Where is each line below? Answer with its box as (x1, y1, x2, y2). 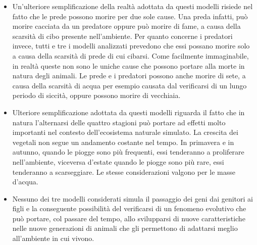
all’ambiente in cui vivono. (12, 233, 94, 243)
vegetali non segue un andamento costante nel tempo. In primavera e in (12, 136, 234, 147)
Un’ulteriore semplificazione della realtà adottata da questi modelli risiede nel (12, 1, 253, 11)
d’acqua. (12, 176, 38, 187)
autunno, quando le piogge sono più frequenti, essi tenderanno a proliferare (12, 146, 244, 157)
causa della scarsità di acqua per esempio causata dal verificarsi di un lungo (12, 80, 247, 90)
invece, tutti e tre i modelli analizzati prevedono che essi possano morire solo (12, 40, 250, 51)
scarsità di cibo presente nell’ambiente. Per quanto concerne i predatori (12, 30, 233, 41)
